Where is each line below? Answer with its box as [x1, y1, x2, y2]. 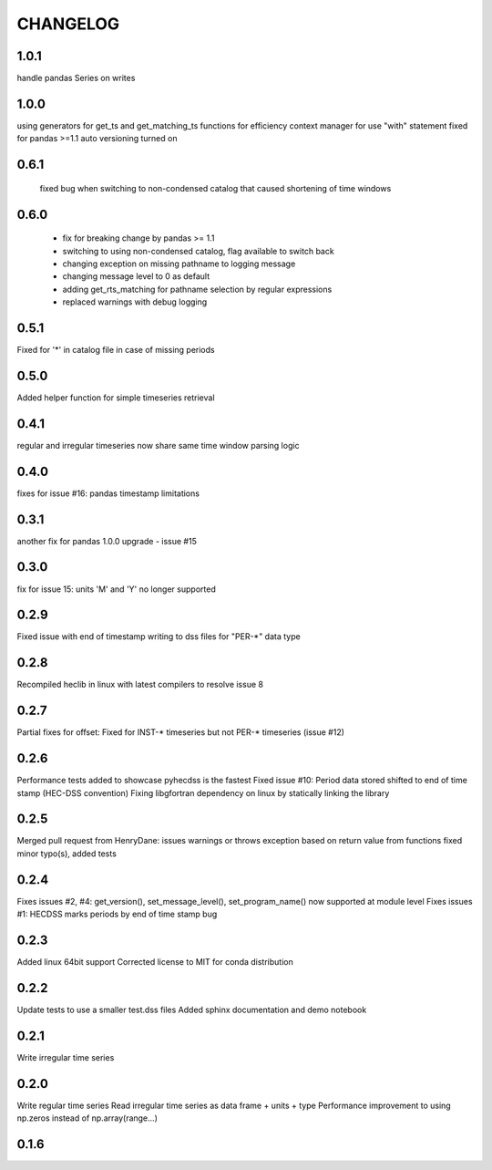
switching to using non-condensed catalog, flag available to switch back [62, 245, 334, 256]
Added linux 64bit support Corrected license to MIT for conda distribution [16, 957, 293, 968]
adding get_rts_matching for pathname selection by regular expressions [62, 284, 333, 295]
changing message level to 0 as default [62, 271, 210, 282]
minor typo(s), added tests [16, 848, 118, 859]
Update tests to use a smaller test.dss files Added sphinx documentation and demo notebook [16, 1004, 367, 1015]
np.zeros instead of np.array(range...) [16, 1113, 159, 1123]
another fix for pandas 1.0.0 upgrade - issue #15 [16, 535, 198, 546]
